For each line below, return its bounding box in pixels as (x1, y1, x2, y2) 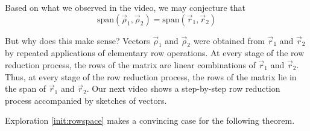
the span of (5, 82, 46, 95)
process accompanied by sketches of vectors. (5, 94, 167, 106)
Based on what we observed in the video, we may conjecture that (5, 1, 245, 13)
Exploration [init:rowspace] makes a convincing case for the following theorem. (5, 114, 295, 127)
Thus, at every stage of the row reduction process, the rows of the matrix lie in (5, 70, 297, 83)
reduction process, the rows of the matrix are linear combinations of (5, 58, 256, 71)
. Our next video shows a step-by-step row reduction (86, 82, 280, 95)
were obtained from (193, 34, 265, 46)
